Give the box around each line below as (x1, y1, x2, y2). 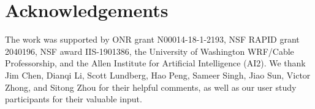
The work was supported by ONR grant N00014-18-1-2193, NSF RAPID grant (5, 33, 300, 46)
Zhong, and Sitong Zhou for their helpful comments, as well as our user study (5, 80, 297, 93)
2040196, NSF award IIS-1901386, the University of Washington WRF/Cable (5, 44, 294, 57)
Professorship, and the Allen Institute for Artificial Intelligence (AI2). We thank (5, 57, 306, 69)
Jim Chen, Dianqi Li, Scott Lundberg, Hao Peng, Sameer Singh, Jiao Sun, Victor (5, 68, 311, 81)
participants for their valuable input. (5, 93, 142, 105)
